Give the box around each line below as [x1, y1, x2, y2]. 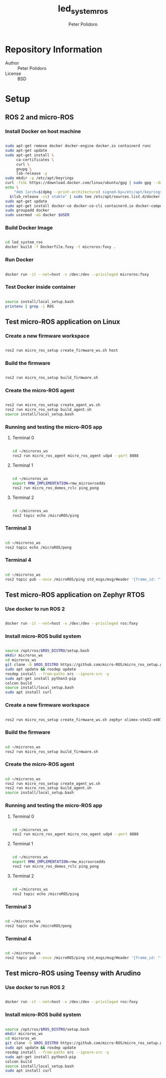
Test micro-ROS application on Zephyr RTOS [5, 591, 145, 599]
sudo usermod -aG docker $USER [5, 213, 70, 218]
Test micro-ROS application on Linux [5, 317, 120, 326]
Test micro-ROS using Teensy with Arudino [5, 969, 141, 977]
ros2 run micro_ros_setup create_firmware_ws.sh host [5, 348, 119, 353]
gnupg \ [16, 167, 32, 172]
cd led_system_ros [5, 240, 43, 245]
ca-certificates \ [16, 157, 54, 162]
